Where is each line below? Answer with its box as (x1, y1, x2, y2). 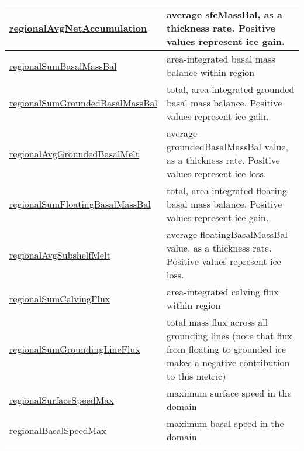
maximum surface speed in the (166, 386, 292, 400)
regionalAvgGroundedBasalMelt (9, 146, 139, 160)
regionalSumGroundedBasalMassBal (9, 96, 157, 109)
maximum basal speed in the (166, 416, 284, 430)
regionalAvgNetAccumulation (9, 21, 147, 35)
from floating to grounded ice (166, 342, 286, 356)
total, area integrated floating (166, 184, 287, 197)
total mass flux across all (166, 315, 268, 329)
